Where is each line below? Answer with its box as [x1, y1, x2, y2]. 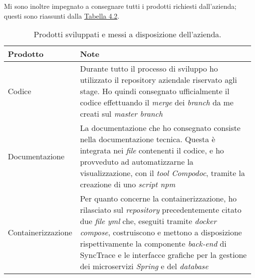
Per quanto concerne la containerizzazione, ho [80, 193, 237, 204]
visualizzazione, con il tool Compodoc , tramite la [80, 167, 245, 179]
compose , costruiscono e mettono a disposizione [80, 227, 242, 238]
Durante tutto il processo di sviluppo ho [80, 63, 218, 75]
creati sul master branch [80, 108, 163, 120]
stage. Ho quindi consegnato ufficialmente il [80, 85, 229, 97]
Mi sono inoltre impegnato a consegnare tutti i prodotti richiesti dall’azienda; [4, 1, 237, 11]
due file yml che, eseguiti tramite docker [80, 215, 217, 227]
